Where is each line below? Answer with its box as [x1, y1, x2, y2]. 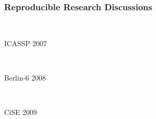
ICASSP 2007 [4, 37, 47, 48]
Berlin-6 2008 [4, 72, 46, 83]
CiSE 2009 [4, 107, 37, 117]
